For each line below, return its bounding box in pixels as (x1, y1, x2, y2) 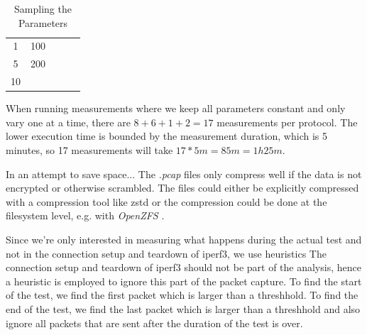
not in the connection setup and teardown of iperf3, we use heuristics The (6, 246, 327, 260)
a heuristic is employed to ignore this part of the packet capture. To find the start (6, 273, 362, 288)
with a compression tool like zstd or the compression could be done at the (6, 194, 327, 209)
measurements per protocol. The (217, 114, 358, 129)
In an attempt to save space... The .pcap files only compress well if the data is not (6, 166, 362, 181)
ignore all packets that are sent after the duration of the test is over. (6, 315, 303, 330)
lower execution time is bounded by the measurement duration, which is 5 (6, 128, 327, 143)
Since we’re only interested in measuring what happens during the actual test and (6, 231, 362, 246)
